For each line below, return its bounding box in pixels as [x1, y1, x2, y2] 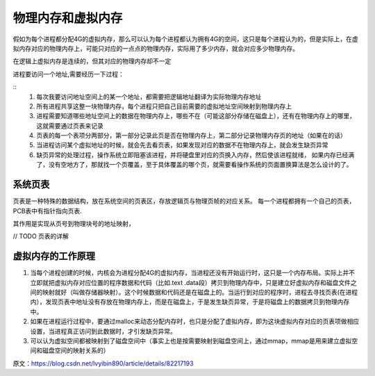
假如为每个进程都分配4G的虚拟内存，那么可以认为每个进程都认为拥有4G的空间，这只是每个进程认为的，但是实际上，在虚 [12, 35, 358, 43]
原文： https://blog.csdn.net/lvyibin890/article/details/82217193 [12, 359, 194, 368]
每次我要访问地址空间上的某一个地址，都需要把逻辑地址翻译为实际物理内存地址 [36, 92, 262, 101]
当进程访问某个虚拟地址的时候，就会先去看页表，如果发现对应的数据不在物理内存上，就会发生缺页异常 [36, 141, 328, 149]
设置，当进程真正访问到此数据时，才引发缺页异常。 [30, 327, 176, 335]
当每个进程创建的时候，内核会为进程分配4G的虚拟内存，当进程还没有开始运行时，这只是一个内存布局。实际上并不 [30, 268, 356, 277]
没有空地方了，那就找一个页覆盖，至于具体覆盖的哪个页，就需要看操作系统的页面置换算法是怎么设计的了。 [48, 161, 353, 169]
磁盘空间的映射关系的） [42, 346, 110, 354]
